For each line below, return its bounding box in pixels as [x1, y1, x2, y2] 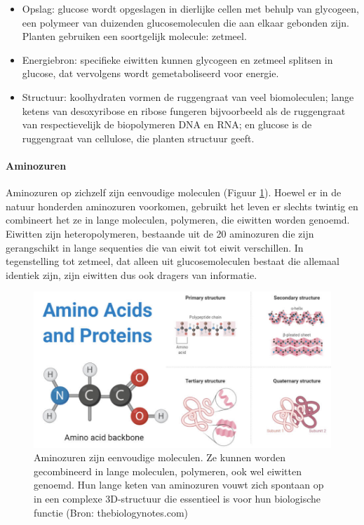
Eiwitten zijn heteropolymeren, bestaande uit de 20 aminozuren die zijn [6, 226, 314, 240]
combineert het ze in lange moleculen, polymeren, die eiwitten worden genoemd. [6, 212, 350, 227]
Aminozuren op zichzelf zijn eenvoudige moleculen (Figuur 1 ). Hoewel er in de [6, 185, 342, 200]
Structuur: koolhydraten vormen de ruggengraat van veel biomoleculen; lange [22, 89, 354, 104]
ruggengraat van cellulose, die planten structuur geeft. [22, 130, 255, 145]
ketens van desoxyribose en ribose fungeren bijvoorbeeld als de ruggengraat [22, 103, 346, 118]
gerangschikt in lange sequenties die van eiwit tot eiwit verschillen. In [6, 240, 304, 254]
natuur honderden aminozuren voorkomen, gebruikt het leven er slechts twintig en [6, 198, 358, 213]
